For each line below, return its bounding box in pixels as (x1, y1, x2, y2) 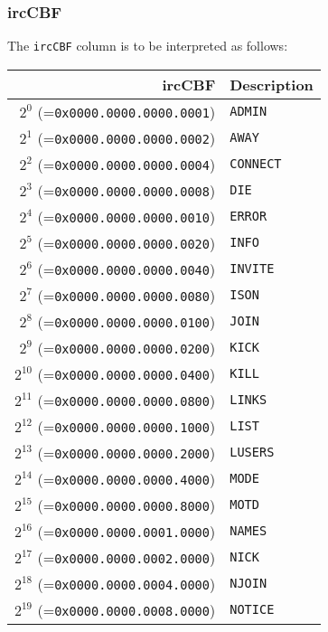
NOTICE (230, 602, 275, 618)
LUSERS (230, 445, 275, 460)
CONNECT (230, 156, 282, 172)
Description (230, 73, 314, 95)
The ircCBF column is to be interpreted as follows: (7, 36, 288, 55)
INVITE (230, 261, 275, 277)
